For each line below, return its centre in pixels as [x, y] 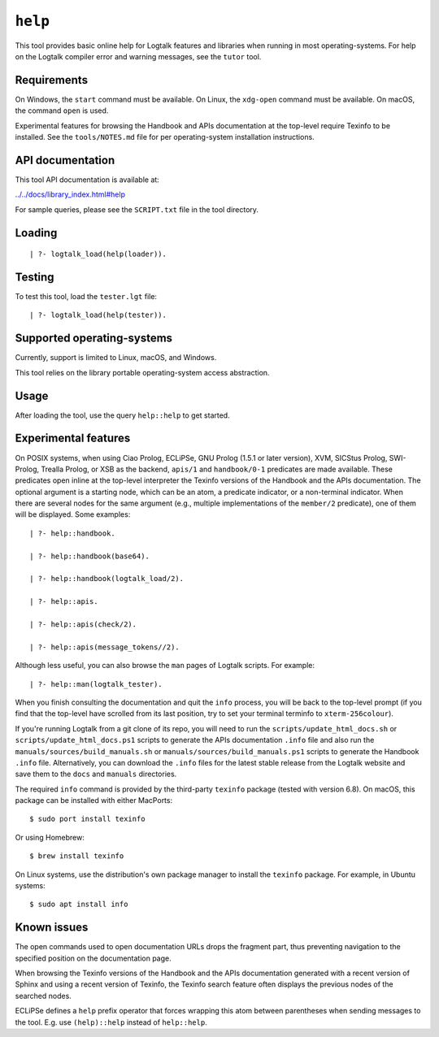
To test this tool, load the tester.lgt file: [86, 297]
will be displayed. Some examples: [73, 514]
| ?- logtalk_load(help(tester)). [98, 315]
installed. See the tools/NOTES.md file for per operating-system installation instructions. [165, 137]
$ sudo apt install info [79, 905]
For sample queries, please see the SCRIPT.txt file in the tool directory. [137, 209]
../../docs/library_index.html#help [70, 194]
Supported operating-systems [94, 338]
